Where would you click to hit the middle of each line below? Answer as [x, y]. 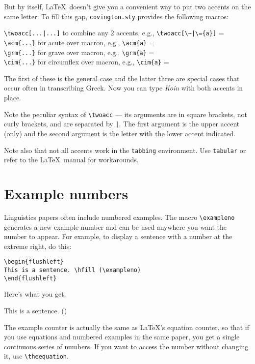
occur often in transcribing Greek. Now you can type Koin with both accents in [124, 88]
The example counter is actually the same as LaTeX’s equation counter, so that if [127, 327]
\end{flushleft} [30, 278]
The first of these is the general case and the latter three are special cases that [122, 78]
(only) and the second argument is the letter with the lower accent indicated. [120, 133]
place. [13, 98]
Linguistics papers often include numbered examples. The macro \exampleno [119, 217]
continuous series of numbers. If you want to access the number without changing [126, 346]
